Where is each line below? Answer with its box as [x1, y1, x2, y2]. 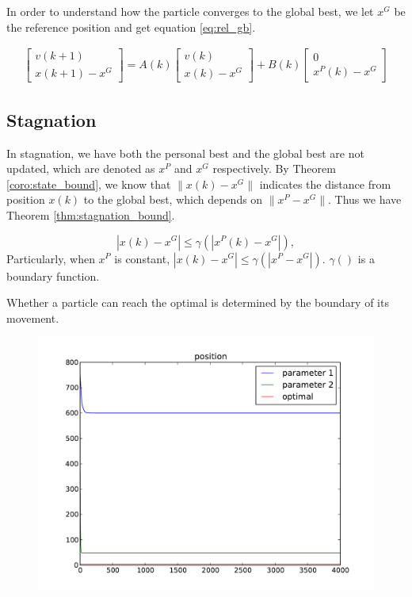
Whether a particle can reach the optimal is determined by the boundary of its [6, 294, 389, 311]
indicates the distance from [259, 175, 391, 192]
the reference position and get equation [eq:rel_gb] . [6, 18, 256, 35]
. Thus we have [328, 191, 402, 208]
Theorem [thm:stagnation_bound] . [6, 206, 175, 223]
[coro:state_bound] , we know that [6, 175, 171, 192]
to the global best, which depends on [83, 191, 263, 208]
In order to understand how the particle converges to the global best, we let [6, 3, 374, 19]
